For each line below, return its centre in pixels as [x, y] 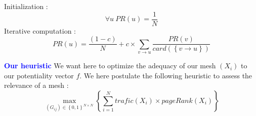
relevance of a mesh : [36, 85]
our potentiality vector [39, 75]
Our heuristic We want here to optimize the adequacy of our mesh [110, 66]
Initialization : [26, 6]
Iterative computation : [40, 30]
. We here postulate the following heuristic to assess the [166, 75]
